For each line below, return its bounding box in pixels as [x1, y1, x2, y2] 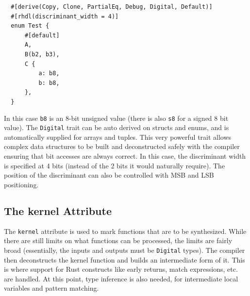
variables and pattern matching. [4, 283, 99, 293]
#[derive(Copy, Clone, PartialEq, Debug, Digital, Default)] [11, 3, 213, 10]
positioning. [4, 179, 39, 189]
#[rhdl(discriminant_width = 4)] [11, 13, 119, 20]
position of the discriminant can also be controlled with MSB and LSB [4, 170, 214, 180]
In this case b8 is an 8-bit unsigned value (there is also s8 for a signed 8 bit [4, 113, 229, 123]
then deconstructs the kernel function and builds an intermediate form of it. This [4, 254, 245, 264]
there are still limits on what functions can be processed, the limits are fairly [4, 235, 233, 246]
